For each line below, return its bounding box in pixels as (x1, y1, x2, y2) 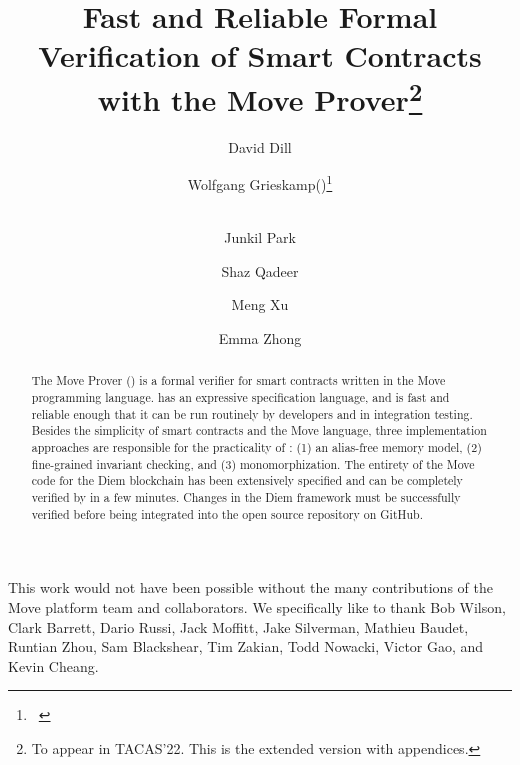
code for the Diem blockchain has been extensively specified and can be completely (31, 472, 463, 489)
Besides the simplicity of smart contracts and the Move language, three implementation (31, 422, 487, 439)
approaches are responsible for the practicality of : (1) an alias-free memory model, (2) (31, 439, 482, 456)
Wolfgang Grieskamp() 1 (187, 171, 333, 195)
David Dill (228, 136, 292, 157)
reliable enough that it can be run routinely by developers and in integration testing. (31, 405, 473, 422)
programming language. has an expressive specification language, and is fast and (31, 389, 450, 406)
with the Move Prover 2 (97, 74, 423, 119)
